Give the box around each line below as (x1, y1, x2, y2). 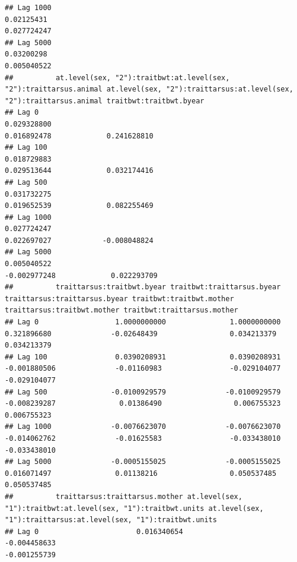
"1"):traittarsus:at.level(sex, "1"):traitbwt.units (5, 516, 217, 525)
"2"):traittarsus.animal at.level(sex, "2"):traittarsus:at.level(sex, (5, 85, 293, 94)
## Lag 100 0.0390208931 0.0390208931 (5, 352, 281, 361)
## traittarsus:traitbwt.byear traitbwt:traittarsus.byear (5, 283, 281, 292)
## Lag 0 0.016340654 (5, 527, 183, 536)
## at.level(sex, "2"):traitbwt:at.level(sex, (5, 73, 230, 82)
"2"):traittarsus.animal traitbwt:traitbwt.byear (5, 96, 205, 105)
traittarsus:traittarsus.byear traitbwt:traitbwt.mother (5, 294, 234, 303)
